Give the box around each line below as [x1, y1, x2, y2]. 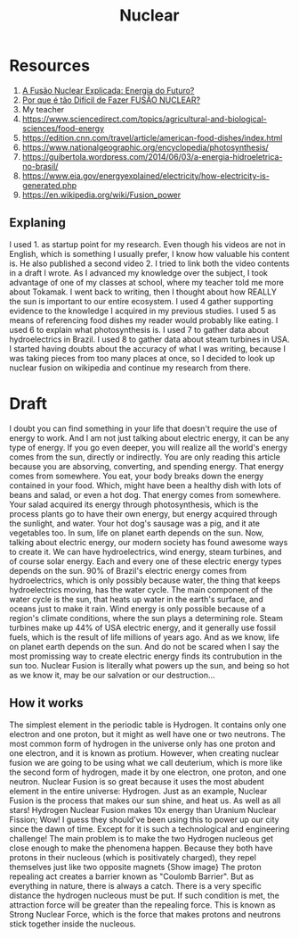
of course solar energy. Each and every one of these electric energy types [9, 555, 282, 567]
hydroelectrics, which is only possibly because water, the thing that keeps [9, 575, 280, 585]
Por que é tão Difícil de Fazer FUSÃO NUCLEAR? [21, 95, 201, 105]
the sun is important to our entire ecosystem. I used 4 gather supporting [9, 295, 274, 306]
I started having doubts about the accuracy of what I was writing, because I [9, 343, 287, 353]
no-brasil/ [21, 161, 59, 171]
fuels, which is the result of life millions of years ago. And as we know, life [9, 631, 280, 643]
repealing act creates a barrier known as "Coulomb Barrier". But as [9, 871, 255, 882]
